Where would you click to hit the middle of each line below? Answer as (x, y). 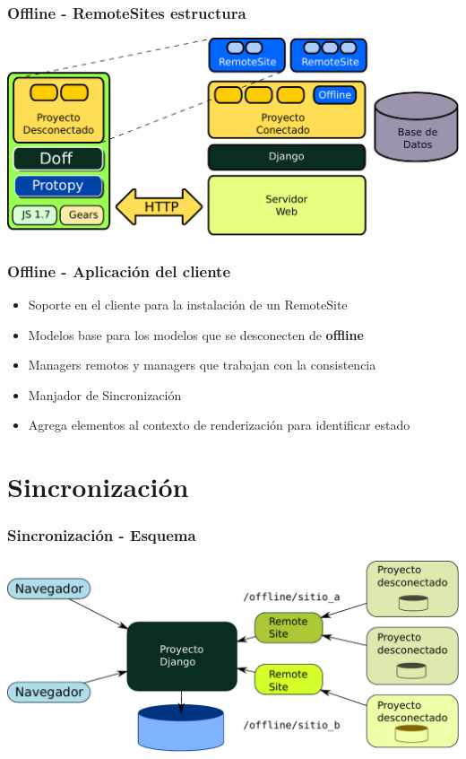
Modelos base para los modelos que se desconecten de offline (196, 334)
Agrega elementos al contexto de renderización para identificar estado (219, 425)
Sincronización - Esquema (102, 535)
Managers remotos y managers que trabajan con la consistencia (202, 365)
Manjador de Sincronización (105, 394)
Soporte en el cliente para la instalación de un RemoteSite (188, 305)
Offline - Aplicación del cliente (119, 270)
